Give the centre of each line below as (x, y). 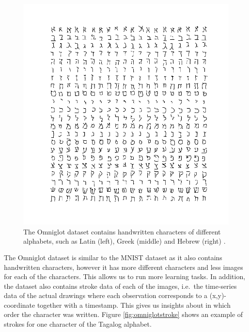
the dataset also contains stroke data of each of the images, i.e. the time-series (120, 286)
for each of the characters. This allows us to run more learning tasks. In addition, (125, 276)
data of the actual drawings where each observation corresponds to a (106, 295)
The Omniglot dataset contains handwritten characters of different (122, 231)
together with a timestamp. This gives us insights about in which (134, 305)
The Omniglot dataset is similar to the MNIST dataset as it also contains (113, 257)
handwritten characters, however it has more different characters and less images (124, 267)
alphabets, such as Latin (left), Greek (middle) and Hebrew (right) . (124, 241)
